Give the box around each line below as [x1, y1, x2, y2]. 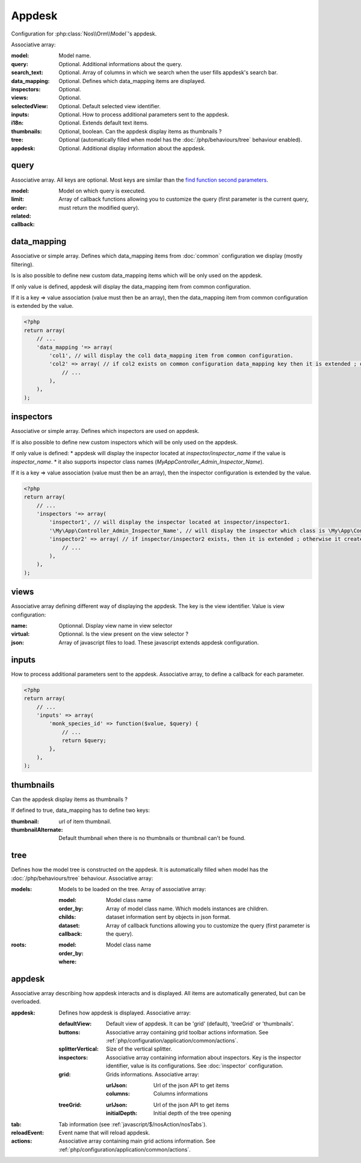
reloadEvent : [11, 1129, 45, 1136]
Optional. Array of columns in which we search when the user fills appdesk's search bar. [58, 69, 278, 76]
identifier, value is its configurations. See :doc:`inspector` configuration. [106, 1062, 284, 1070]
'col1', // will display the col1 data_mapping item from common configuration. [49, 352, 294, 359]
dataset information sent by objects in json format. [106, 913, 231, 921]
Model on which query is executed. [58, 187, 146, 194]
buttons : [58, 1028, 81, 1036]
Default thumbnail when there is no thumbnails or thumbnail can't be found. [58, 835, 246, 842]
